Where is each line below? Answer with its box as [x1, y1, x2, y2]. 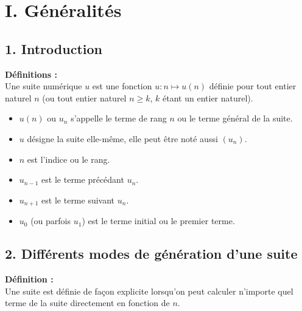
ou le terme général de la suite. [177, 112, 293, 125]
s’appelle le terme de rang [71, 112, 167, 125]
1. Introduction [5, 39, 102, 58]
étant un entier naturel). [163, 91, 253, 104]
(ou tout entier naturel [42, 91, 127, 104]
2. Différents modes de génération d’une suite [5, 244, 298, 263]
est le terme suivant [41, 193, 115, 206]
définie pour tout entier [209, 80, 297, 92]
